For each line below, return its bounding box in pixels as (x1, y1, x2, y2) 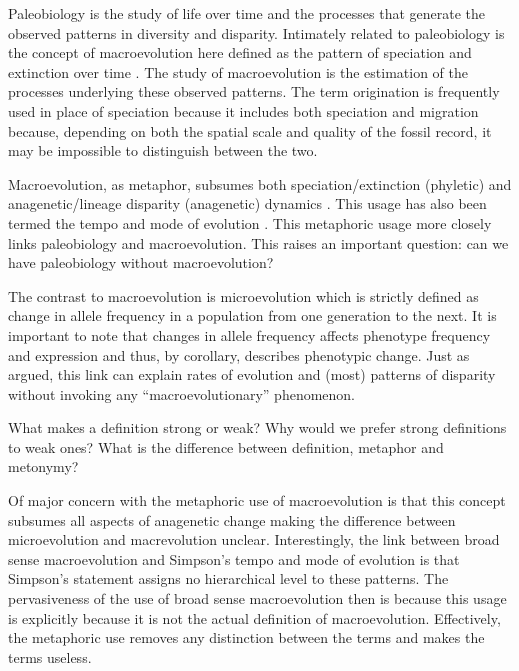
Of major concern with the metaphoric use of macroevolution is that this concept (8, 490, 506, 511)
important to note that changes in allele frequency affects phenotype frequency (8, 324, 491, 345)
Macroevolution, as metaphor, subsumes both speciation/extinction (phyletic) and (8, 173, 512, 194)
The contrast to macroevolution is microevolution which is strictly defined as (8, 285, 479, 306)
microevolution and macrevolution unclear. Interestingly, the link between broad (8, 529, 500, 550)
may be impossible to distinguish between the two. (8, 140, 318, 161)
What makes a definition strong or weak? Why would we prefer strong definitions (8, 417, 507, 438)
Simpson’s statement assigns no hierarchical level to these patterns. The (8, 568, 449, 589)
